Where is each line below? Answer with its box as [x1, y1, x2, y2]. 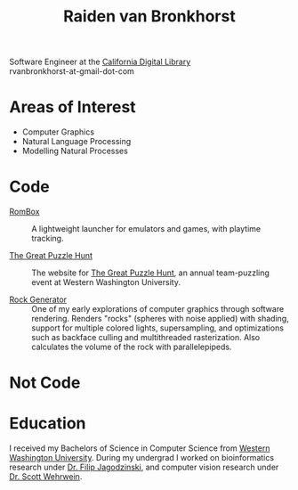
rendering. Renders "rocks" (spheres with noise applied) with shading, [31, 314, 289, 324]
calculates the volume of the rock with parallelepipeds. [31, 341, 232, 353]
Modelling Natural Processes [21, 145, 129, 157]
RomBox [9, 207, 40, 217]
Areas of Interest [9, 97, 136, 118]
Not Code [9, 372, 81, 393]
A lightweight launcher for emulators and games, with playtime [31, 224, 261, 234]
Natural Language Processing [21, 136, 132, 147]
